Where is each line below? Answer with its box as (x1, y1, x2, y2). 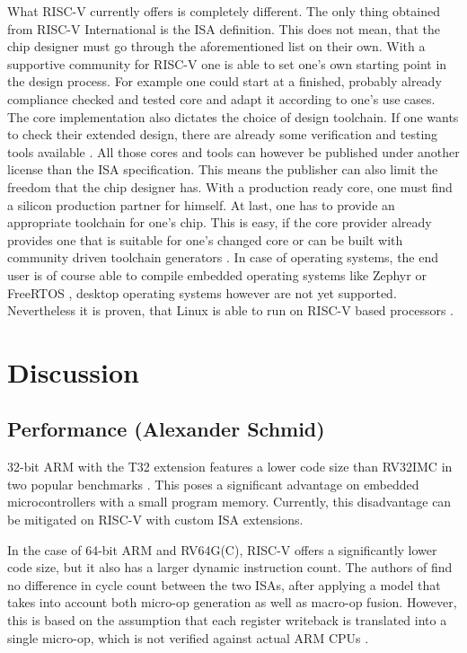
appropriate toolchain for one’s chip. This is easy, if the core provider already (7, 213, 432, 232)
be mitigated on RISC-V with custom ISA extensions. (7, 510, 304, 529)
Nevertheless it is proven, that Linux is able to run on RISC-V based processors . (7, 301, 454, 320)
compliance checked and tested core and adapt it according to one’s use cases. (7, 89, 436, 108)
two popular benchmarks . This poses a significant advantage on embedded (7, 474, 419, 493)
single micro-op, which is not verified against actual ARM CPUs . (7, 628, 369, 647)
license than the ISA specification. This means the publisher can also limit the (7, 160, 438, 179)
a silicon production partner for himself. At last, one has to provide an (7, 195, 395, 214)
